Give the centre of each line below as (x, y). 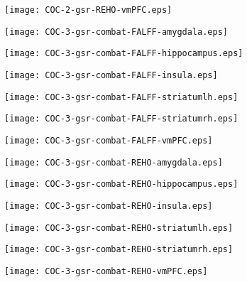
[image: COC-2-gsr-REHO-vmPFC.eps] (88, 10)
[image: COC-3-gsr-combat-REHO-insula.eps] (109, 206)
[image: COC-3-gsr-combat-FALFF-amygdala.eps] (116, 32)
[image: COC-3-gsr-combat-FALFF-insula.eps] (111, 75)
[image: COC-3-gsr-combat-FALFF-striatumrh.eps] (121, 119)
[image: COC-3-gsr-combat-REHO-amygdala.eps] (114, 162)
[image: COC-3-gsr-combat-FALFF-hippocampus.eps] (124, 54)
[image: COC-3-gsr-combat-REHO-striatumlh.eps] (119, 228)
